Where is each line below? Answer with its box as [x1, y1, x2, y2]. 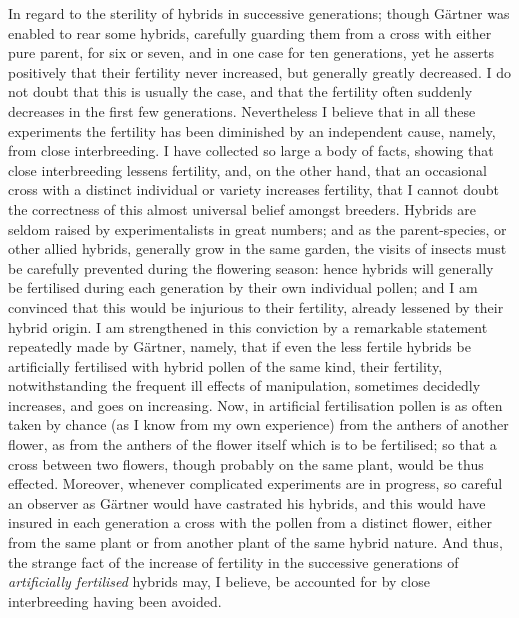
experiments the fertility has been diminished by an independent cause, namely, [8, 120, 496, 141]
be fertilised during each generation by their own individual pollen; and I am [8, 277, 478, 298]
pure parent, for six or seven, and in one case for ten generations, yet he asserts [8, 42, 495, 63]
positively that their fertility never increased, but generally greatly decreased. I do [8, 61, 511, 82]
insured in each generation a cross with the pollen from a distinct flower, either [8, 512, 492, 533]
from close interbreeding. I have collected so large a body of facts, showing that [8, 140, 494, 161]
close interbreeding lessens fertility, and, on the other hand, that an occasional [8, 159, 487, 180]
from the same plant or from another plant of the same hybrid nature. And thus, [8, 532, 503, 553]
